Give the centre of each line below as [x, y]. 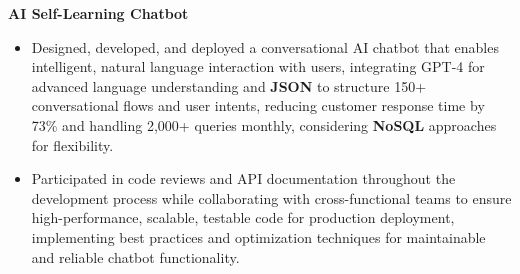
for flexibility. [72, 144]
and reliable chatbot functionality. [135, 256]
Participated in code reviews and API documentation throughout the [243, 178]
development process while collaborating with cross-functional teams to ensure [271, 197]
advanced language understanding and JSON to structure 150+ [229, 85]
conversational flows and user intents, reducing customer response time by [258, 105]
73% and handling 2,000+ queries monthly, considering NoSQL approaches [264, 124]
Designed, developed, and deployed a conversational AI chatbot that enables [265, 46]
